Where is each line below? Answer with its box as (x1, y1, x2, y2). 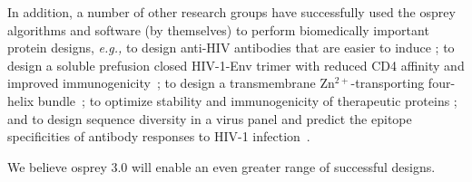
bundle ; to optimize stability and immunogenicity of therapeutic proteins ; (37, 91, 457, 110)
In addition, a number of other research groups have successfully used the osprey (7, 3, 456, 21)
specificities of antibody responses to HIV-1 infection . (7, 127, 310, 146)
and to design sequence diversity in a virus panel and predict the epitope (7, 109, 412, 128)
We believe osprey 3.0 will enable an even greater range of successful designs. (7, 157, 436, 176)
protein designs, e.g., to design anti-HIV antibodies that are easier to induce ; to (7, 38, 455, 57)
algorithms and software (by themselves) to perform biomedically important (7, 20, 429, 39)
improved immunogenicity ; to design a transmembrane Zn (7, 73, 335, 92)
